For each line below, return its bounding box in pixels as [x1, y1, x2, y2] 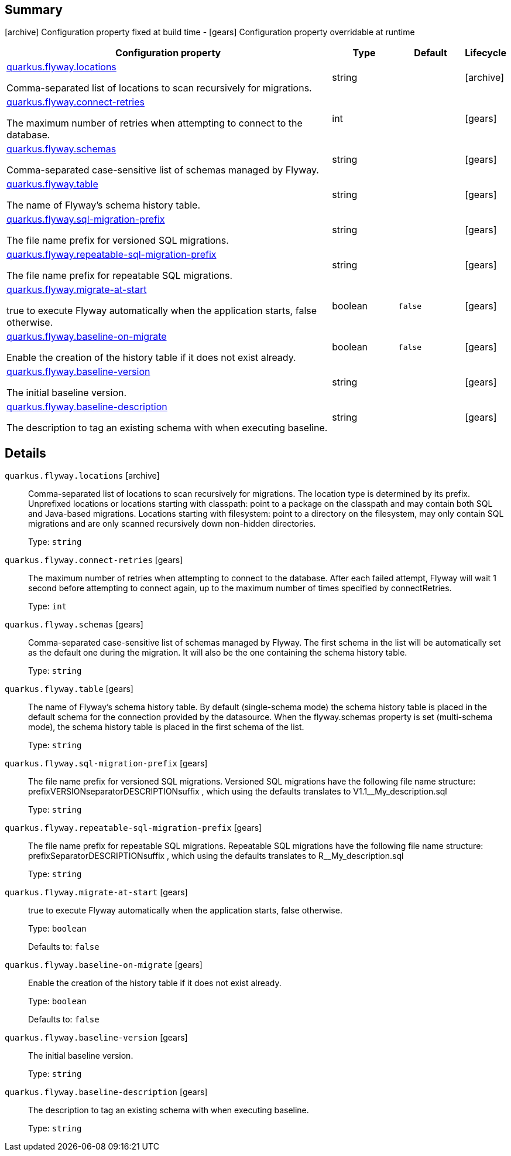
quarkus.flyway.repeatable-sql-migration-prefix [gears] [5, 823, 262, 833]
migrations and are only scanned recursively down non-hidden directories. [28, 519, 316, 529]
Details [5, 445, 46, 461]
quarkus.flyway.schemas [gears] [5, 619, 143, 630]
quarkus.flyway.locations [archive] [5, 470, 160, 481]
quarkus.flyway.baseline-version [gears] [5, 1032, 188, 1043]
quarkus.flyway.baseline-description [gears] [5, 1087, 208, 1097]
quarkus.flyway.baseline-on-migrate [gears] [5, 960, 203, 970]
